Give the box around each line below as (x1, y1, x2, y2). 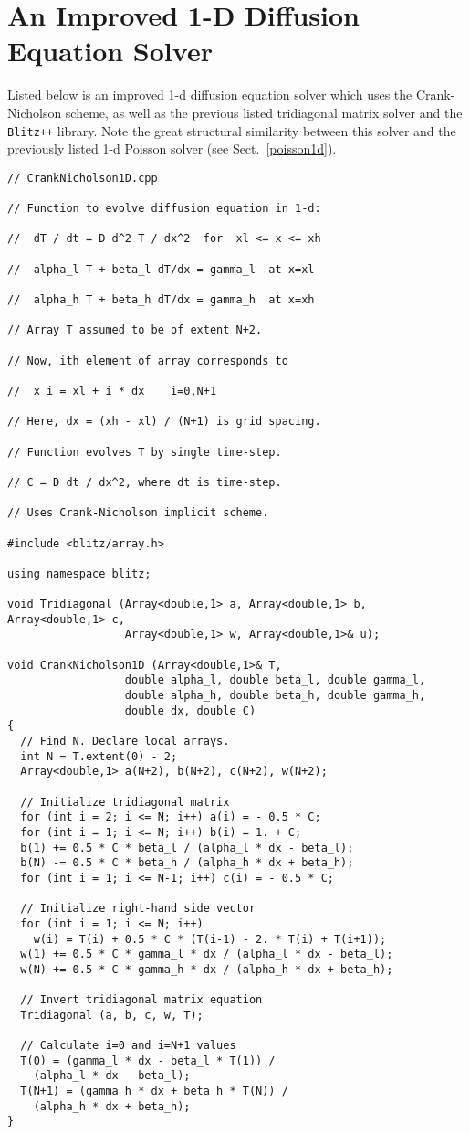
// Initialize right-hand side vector (20, 902, 256, 916)
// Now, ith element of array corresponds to (7, 354, 288, 367)
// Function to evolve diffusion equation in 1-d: (7, 202, 321, 216)
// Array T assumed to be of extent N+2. (7, 323, 263, 337)
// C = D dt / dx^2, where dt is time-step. (7, 475, 282, 489)
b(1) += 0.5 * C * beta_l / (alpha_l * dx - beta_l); (20, 841, 354, 854)
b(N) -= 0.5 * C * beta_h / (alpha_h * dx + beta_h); (20, 856, 354, 870)
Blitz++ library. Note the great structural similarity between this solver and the (7, 121, 456, 140)
